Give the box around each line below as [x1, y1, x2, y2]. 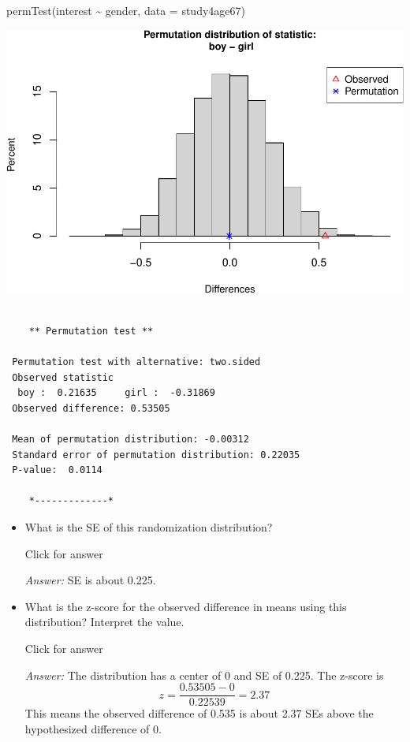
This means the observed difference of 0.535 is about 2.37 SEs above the [24, 705, 374, 721]
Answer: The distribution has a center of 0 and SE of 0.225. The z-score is [24, 666, 384, 683]
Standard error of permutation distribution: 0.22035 [12, 449, 300, 460]
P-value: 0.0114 [12, 464, 102, 476]
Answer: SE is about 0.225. [24, 572, 156, 588]
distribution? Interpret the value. [24, 613, 184, 630]
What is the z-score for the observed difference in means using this [24, 598, 347, 614]
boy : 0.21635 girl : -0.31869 [17, 387, 215, 399]
